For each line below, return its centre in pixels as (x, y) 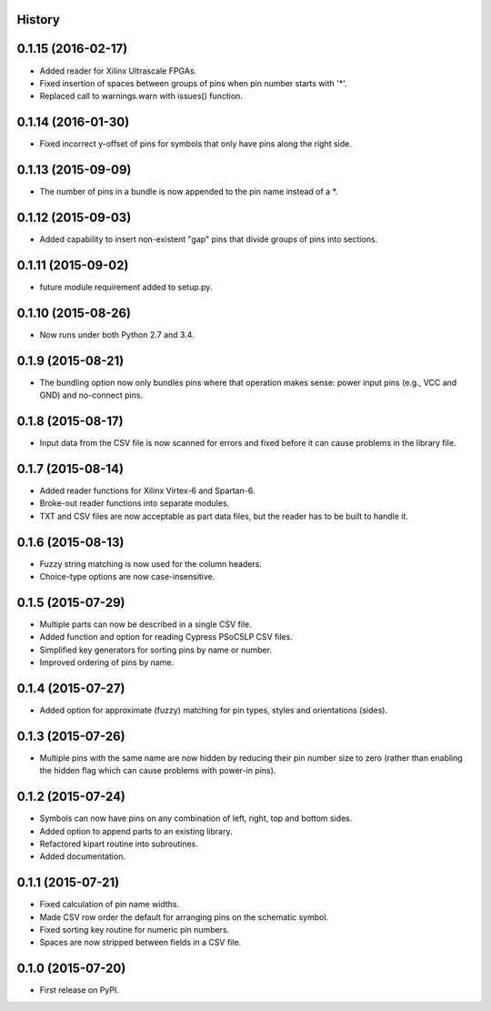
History (39, 20)
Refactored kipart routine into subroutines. (119, 844)
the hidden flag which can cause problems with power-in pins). (158, 771)
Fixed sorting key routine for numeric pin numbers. (135, 930)
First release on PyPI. (80, 990)
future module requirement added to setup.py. (126, 287)
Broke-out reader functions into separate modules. (135, 503)
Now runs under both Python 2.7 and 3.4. (117, 334)
